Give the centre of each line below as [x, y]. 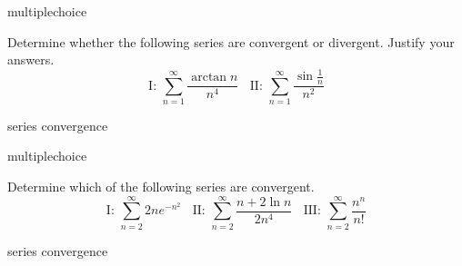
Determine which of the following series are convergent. [161, 187]
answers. [31, 59]
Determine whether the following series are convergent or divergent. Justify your [231, 41]
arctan [209, 78]
